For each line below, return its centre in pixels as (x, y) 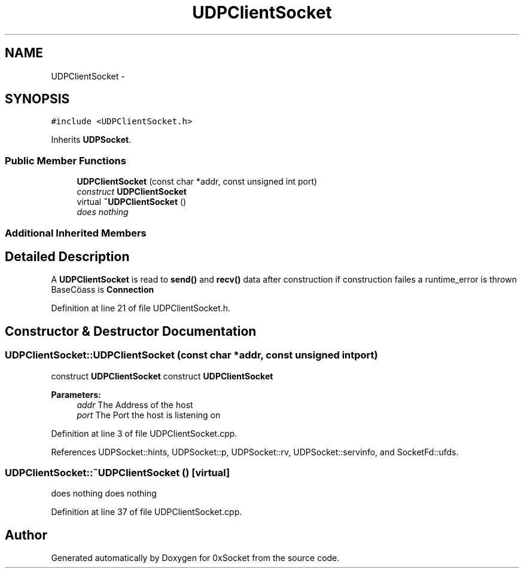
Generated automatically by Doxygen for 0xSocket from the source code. (195, 558)
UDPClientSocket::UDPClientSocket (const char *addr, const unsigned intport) (191, 355)
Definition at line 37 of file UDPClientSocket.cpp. (147, 512)
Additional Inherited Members (76, 233)
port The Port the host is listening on (149, 415)
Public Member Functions (65, 160)
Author (26, 535)
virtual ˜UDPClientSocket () (132, 202)
